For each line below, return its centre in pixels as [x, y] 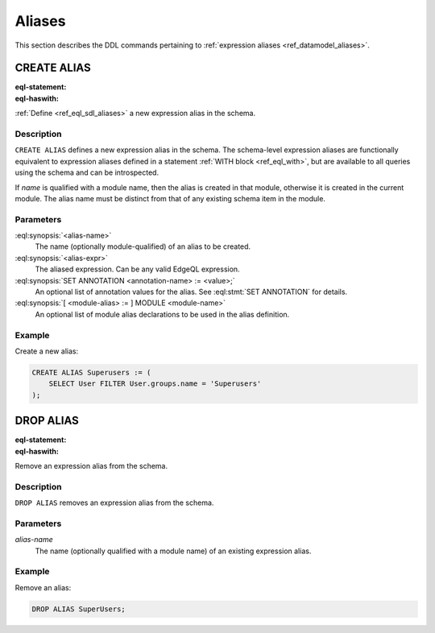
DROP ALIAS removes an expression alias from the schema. [114, 503]
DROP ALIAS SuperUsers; [79, 609]
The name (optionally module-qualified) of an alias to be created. [143, 246]
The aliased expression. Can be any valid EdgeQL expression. [138, 269]
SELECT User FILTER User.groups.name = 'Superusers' [155, 384]
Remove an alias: [43, 587]
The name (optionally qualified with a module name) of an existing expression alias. [173, 551]
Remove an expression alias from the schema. [91, 466]
